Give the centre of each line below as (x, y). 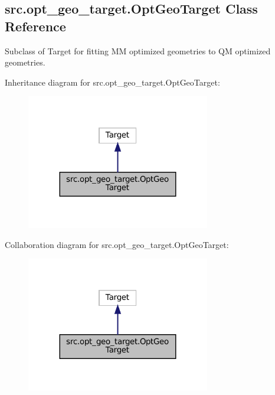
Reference (35, 26)
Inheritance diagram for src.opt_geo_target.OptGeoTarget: (112, 82)
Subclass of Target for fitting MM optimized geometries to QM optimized (138, 50)
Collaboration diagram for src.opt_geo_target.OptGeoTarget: (117, 244)
